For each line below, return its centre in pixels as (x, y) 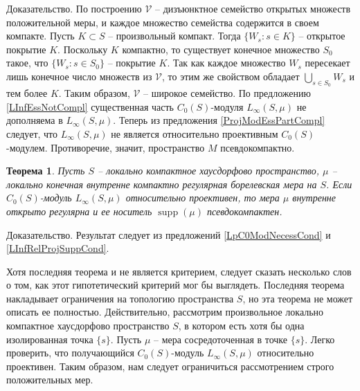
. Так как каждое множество (226, 63)
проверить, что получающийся (70, 353)
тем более (27, 93)
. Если (339, 184)
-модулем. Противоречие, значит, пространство (106, 147)
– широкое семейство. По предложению (227, 93)
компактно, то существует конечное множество (221, 49)
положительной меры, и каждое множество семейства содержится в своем (163, 22)
